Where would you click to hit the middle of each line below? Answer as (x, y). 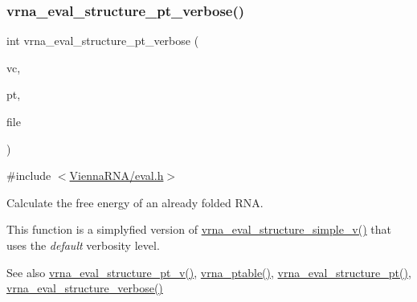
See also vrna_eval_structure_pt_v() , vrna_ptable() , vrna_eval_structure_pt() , (209, 272)
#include (29, 175)
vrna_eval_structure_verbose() (85, 288)
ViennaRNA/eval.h (117, 175)
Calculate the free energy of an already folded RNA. (135, 202)
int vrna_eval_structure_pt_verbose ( (103, 41)
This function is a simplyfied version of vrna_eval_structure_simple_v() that (199, 229)
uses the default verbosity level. (83, 245)
